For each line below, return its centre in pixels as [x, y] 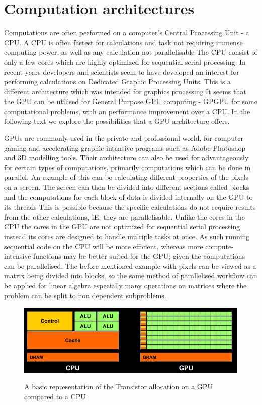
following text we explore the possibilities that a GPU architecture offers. [117, 121]
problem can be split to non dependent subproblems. [85, 295]
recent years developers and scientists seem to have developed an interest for [122, 72]
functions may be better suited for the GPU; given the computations [139, 256]
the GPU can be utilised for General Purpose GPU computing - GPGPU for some [131, 101]
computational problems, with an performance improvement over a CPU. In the [127, 111]
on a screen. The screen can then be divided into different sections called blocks [127, 187]
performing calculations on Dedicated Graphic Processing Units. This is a [118, 82]
